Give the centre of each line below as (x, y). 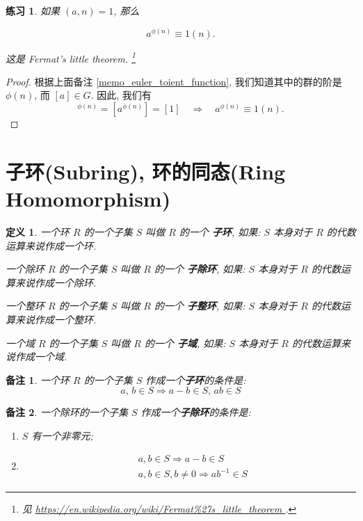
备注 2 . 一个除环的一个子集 (67, 412)
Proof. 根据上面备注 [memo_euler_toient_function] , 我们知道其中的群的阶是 (174, 81)
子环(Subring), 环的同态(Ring (146, 171)
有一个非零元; (62, 435)
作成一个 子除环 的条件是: (196, 412)
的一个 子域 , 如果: (185, 343)
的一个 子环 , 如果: (220, 231)
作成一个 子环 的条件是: (196, 379)
